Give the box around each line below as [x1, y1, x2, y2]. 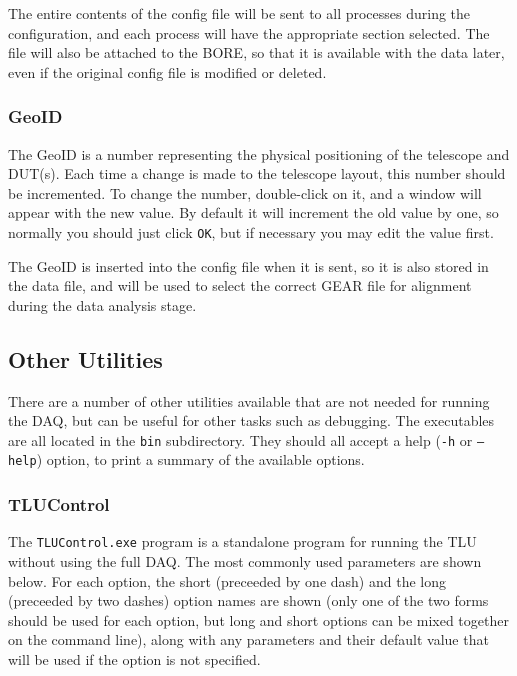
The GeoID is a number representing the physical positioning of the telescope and [8, 143, 510, 164]
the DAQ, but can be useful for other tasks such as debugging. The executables [8, 410, 495, 431]
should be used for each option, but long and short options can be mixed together [8, 609, 509, 630]
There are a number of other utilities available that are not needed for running [8, 390, 490, 411]
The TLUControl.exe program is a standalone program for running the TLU [8, 531, 477, 552]
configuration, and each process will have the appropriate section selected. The [8, 22, 490, 43]
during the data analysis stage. [8, 294, 197, 315]
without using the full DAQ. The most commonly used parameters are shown [8, 550, 482, 571]
